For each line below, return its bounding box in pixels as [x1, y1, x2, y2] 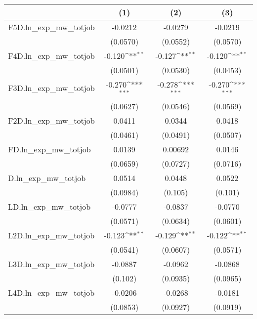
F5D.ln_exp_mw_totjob [8, 21, 95, 33]
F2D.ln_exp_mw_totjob [8, 114, 95, 126]
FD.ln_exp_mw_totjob [8, 143, 91, 155]
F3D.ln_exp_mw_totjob [8, 82, 95, 94]
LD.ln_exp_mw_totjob [8, 200, 91, 212]
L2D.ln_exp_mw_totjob [8, 229, 95, 241]
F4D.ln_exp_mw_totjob [8, 50, 95, 61]
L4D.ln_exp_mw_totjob [8, 286, 95, 298]
